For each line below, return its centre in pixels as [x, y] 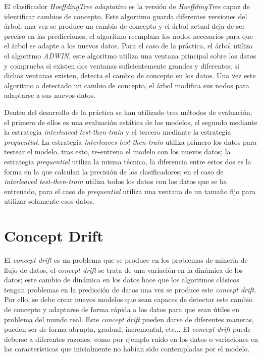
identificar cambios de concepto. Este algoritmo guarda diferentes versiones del [126, 16]
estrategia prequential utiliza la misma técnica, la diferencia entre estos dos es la [128, 161]
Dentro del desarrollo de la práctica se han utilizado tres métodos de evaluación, [128, 112]
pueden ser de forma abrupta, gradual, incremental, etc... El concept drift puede [127, 329]
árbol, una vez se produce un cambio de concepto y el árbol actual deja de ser [125, 26]
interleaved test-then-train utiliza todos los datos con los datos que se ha [116, 181]
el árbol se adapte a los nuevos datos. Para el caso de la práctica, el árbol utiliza [128, 46]
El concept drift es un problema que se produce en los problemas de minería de [126, 260]
